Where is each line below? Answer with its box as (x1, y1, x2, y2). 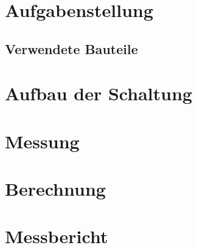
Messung (5, 128, 80, 153)
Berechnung (5, 176, 106, 201)
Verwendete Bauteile (5, 39, 138, 58)
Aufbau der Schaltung (5, 81, 193, 106)
